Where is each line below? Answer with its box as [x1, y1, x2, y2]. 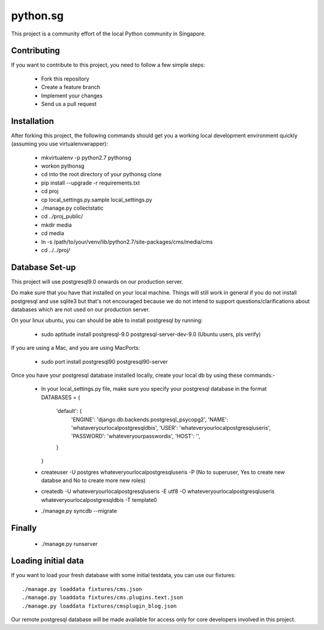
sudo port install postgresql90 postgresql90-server [41, 358, 168, 365]
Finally [11, 523, 37, 533]
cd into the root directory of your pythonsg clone [41, 171, 162, 178]
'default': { [56, 408, 82, 415]
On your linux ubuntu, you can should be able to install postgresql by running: [11, 317, 203, 324]
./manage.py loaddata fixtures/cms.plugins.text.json [22, 594, 183, 601]
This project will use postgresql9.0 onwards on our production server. [11, 278, 184, 285]
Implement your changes [41, 92, 103, 99]
